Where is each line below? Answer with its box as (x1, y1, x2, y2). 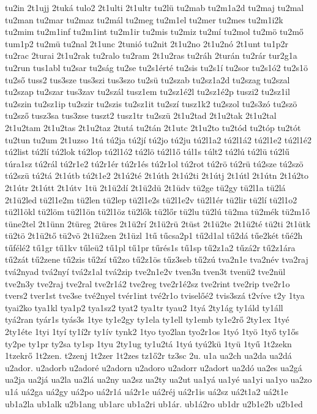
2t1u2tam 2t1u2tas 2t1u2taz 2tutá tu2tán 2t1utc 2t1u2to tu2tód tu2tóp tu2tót (5, 121, 301, 134)
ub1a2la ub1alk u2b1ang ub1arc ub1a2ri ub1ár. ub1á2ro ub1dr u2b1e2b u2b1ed (5, 397, 303, 410)
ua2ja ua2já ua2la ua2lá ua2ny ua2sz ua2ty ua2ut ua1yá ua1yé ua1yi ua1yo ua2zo (5, 373, 312, 386)
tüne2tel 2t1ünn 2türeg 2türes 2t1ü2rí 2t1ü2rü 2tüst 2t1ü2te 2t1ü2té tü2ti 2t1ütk (5, 217, 311, 230)
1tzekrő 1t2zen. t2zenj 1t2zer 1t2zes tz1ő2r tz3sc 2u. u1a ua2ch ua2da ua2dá (5, 349, 292, 362)
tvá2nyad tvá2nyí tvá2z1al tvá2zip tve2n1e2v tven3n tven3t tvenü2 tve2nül (5, 265, 286, 278)
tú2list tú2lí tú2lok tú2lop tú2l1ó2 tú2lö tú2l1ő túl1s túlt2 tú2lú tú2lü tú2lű (5, 145, 289, 158)
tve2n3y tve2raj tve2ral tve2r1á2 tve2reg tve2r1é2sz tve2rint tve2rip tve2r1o (5, 277, 290, 290)
